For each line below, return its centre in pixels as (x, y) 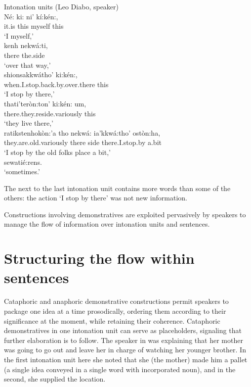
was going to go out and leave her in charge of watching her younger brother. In (125, 350)
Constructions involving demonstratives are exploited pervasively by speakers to (125, 214)
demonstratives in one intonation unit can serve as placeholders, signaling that (123, 330)
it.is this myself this (34, 26)
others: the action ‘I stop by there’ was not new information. (96, 198)
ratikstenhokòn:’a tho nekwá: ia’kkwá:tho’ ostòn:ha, (82, 132)
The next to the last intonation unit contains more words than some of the (117, 188)
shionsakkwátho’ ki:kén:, (41, 74)
